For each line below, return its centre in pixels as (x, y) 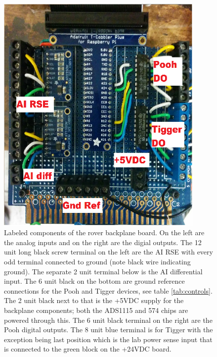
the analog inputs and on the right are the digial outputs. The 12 (103, 242)
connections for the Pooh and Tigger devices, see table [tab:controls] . (108, 290)
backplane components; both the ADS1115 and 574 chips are (96, 310)
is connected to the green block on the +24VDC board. (88, 349)
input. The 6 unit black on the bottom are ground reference (94, 281)
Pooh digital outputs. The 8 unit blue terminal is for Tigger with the (108, 330)
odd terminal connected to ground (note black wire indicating (97, 261)
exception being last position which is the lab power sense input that (108, 339)
